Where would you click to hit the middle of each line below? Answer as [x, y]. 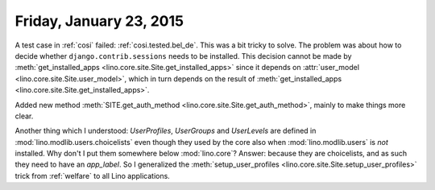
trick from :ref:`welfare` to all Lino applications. [93, 176]
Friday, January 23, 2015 [99, 21]
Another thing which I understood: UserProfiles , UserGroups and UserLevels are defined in [166, 131]
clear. [24, 116]
